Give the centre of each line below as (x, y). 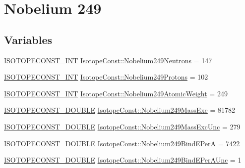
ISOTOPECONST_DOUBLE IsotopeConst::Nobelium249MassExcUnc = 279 (122, 126)
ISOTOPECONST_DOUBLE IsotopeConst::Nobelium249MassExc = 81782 (120, 110)
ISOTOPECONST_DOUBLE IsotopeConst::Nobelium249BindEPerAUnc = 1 (123, 160)
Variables (28, 39)
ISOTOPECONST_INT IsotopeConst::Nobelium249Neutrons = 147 (108, 60)
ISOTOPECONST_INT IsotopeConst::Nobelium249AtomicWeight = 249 (116, 93)
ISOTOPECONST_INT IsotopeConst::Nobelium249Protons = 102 (106, 77)
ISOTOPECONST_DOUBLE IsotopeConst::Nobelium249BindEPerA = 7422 (122, 143)
